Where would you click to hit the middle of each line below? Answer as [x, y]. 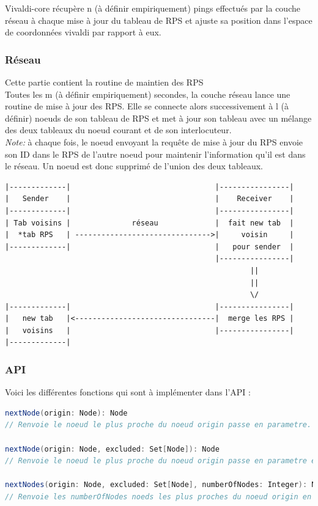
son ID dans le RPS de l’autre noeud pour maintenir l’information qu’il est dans [155, 154]
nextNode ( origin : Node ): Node [66, 413]
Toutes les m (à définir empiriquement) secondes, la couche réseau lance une [148, 94]
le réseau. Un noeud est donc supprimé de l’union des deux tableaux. [134, 166]
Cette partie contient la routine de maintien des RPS [104, 82]
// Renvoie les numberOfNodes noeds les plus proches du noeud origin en [158, 497]
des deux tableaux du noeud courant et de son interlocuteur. [118, 130]
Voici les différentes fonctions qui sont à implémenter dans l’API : [128, 392]
